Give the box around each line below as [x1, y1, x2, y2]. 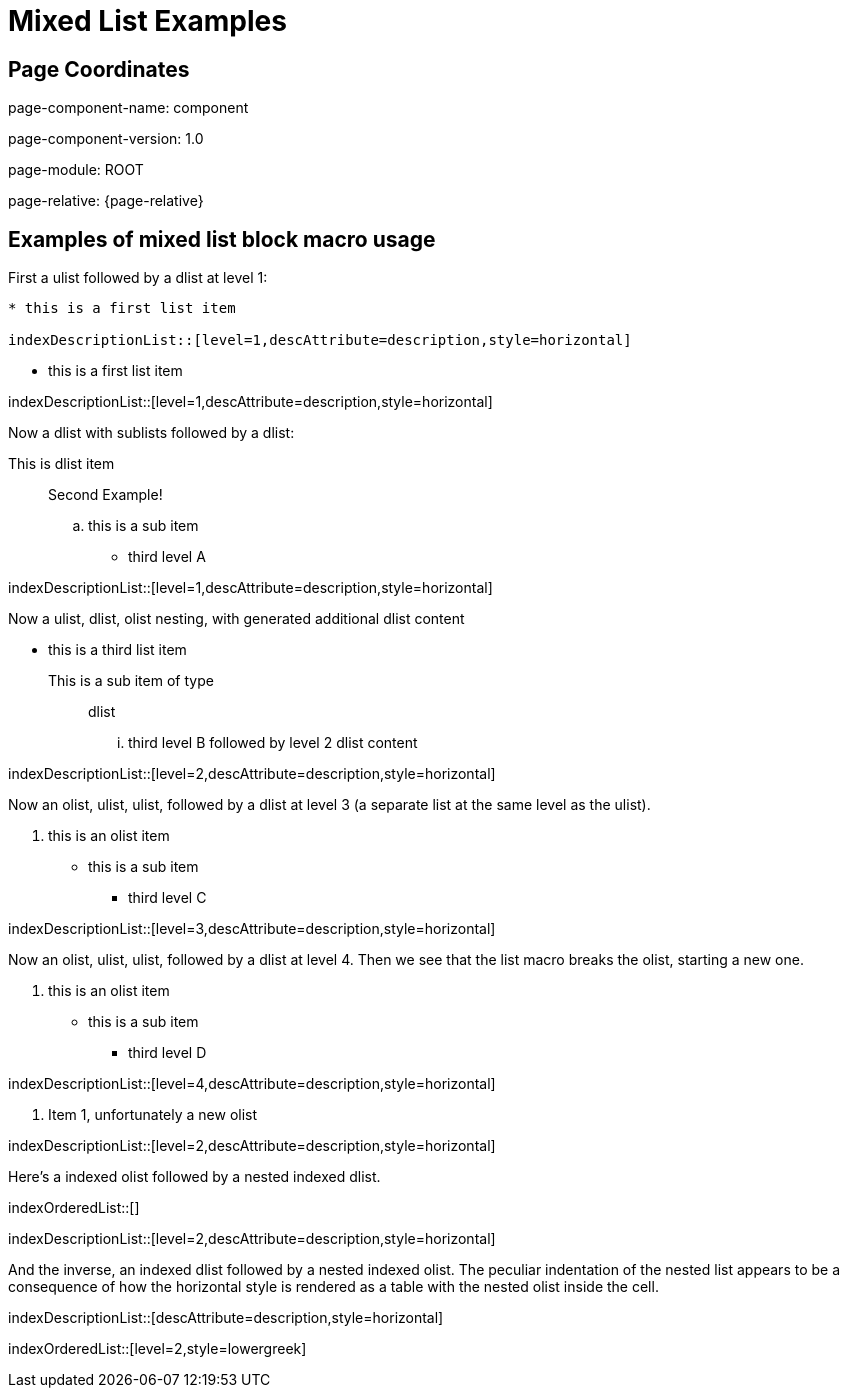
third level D [128, 1044, 207, 1062]
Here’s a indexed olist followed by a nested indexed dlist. [8, 1168, 381, 1186]
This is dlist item [8, 455, 115, 473]
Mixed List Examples [8, 4, 287, 38]
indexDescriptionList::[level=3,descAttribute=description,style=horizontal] [8, 920, 496, 938]
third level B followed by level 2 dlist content [128, 734, 418, 752]
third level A [128, 548, 206, 566]
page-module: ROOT [8, 161, 144, 179]
